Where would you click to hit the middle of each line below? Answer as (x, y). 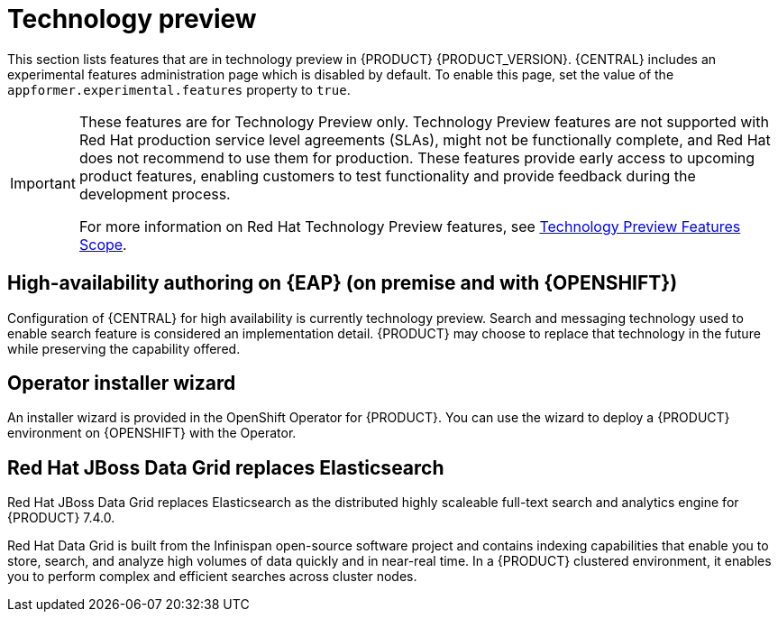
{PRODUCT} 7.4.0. (61, 518)
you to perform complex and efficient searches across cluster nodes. (212, 577)
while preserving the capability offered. (124, 348)
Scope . (103, 244)
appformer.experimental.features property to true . (179, 89)
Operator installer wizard (122, 383)
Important (43, 183)
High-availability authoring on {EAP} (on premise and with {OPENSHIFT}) (343, 283)
